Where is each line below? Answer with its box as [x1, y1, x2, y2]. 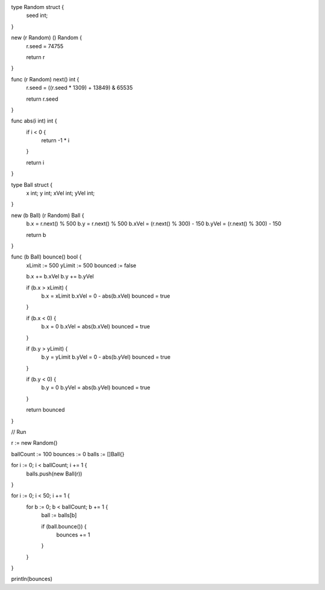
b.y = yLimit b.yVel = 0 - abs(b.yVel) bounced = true [41, 353, 171, 361]
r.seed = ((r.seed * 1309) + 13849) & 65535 [26, 84, 133, 92]
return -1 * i [41, 137, 70, 144]
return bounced [26, 406, 66, 413]
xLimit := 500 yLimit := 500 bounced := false [26, 262, 137, 269]
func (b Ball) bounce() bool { [11, 253, 82, 260]
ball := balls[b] [41, 512, 77, 519]
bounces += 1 [56, 531, 90, 538]
